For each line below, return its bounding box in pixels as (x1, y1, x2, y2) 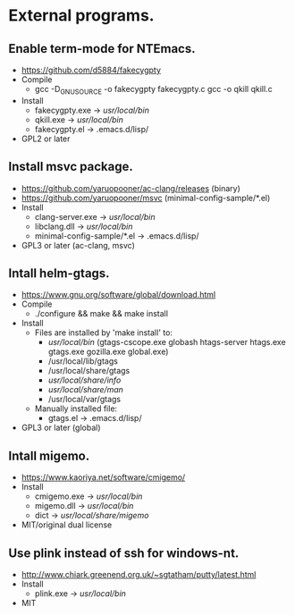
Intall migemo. (8, 448, 90, 463)
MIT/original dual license (21, 519, 113, 530)
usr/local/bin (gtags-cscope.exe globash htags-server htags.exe (47, 337, 287, 348)
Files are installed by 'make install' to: (34, 327, 173, 338)
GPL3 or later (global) (21, 422, 101, 434)
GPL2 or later (21, 133, 71, 144)
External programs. (8, 5, 155, 26)
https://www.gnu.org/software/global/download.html (21, 290, 216, 300)
